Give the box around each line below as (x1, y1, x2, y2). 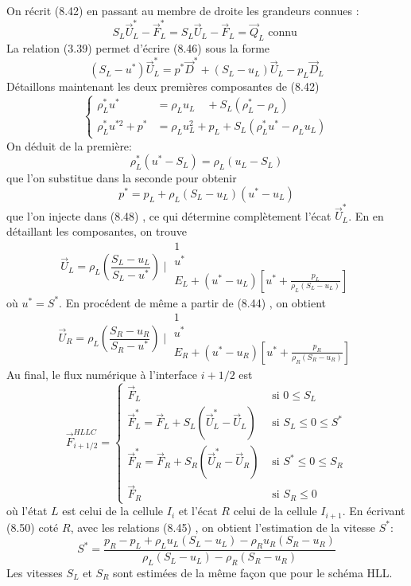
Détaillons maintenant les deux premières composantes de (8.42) (6, 78, 320, 95)
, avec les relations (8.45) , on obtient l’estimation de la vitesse (70, 518, 376, 535)
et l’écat (178, 502, 218, 519)
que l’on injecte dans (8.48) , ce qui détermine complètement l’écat (6, 207, 332, 224)
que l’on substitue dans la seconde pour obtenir (6, 170, 237, 186)
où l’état (6, 502, 48, 519)
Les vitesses (6, 564, 63, 580)
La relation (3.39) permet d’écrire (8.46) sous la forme (6, 40, 270, 57)
